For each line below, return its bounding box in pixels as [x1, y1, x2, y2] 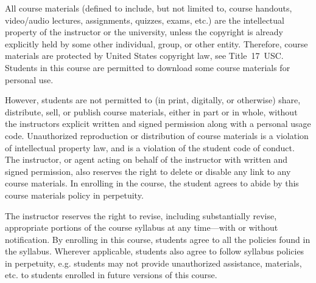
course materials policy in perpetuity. [5, 188, 144, 201]
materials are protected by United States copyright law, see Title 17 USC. [5, 49, 284, 62]
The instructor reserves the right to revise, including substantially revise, [5, 209, 277, 222]
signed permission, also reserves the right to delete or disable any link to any [5, 165, 291, 177]
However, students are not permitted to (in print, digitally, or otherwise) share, [5, 94, 301, 106]
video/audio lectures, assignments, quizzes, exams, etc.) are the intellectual [5, 13, 284, 26]
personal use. [5, 73, 54, 86]
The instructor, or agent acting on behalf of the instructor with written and [5, 153, 287, 166]
